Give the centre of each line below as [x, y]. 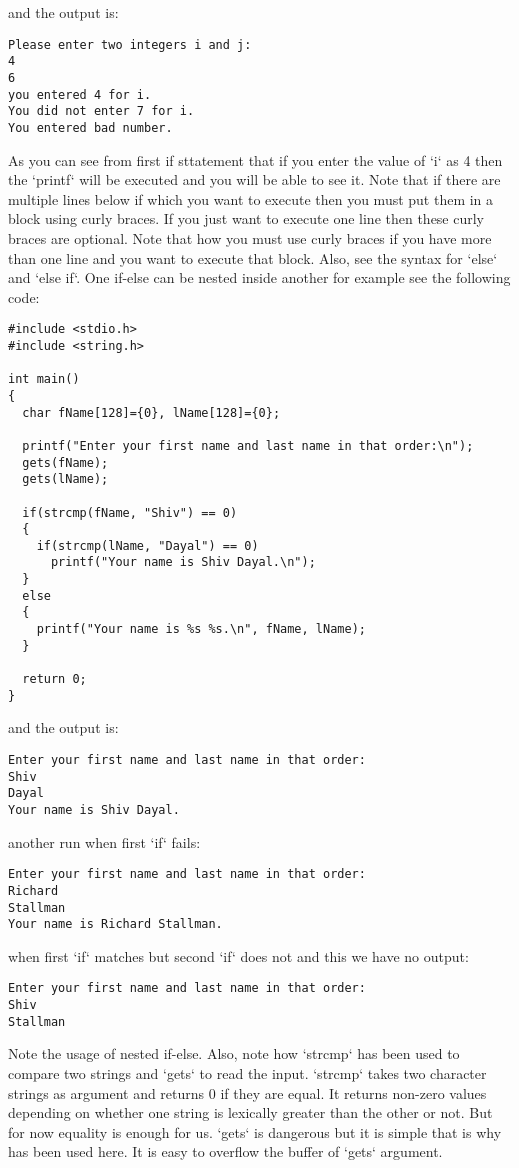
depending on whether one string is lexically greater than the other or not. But [250, 1112]
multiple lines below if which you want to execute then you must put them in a [251, 198]
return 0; [54, 679]
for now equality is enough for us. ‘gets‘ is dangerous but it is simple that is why [255, 1131]
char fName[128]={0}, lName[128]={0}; [151, 412]
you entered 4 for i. [80, 94]
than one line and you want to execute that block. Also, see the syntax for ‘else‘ [253, 257]
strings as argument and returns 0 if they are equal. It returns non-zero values [247, 1092]
